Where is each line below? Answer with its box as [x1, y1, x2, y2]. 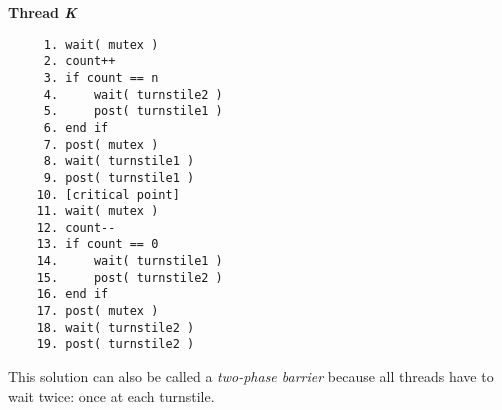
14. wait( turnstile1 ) [36, 254, 223, 269]
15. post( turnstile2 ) [36, 270, 223, 285]
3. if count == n [43, 70, 159, 85]
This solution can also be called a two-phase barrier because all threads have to [8, 366, 494, 387]
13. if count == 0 [36, 237, 159, 252]
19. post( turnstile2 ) [36, 337, 195, 352]
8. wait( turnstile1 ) [43, 154, 195, 169]
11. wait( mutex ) [36, 204, 159, 219]
